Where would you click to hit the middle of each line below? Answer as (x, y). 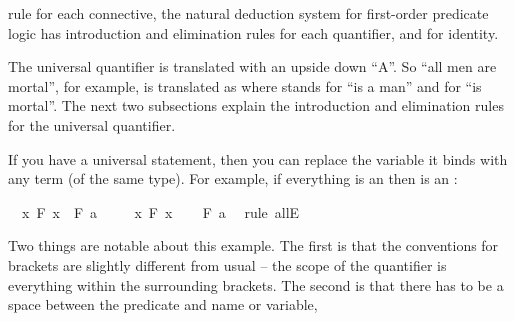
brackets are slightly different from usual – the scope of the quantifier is (227, 264)
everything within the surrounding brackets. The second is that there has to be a (256, 284)
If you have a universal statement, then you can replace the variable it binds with (258, 158)
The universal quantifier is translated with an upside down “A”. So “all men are (252, 66)
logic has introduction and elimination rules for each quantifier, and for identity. (253, 32)
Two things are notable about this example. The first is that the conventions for (253, 245)
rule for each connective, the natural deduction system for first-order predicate (248, 13)
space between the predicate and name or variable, (163, 304)
